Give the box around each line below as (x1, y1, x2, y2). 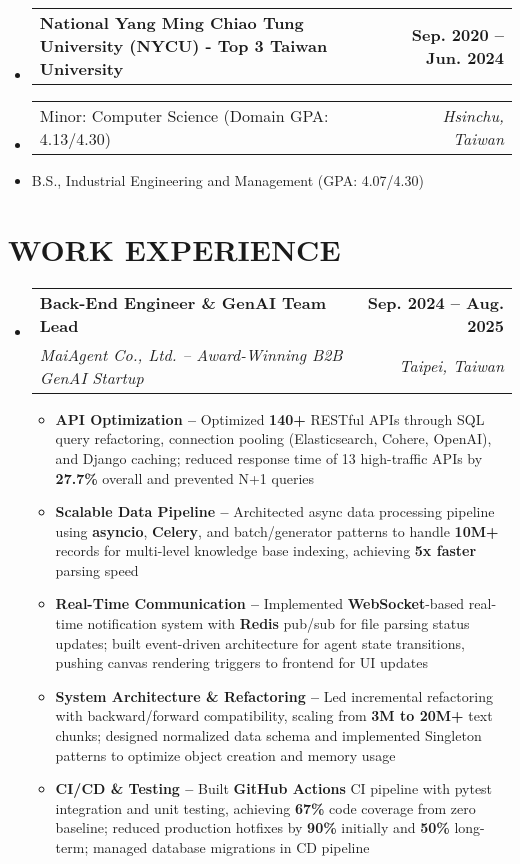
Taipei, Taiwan (399, 354, 504, 378)
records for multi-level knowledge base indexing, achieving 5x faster (55, 540, 477, 561)
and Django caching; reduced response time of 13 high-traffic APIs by (55, 447, 483, 468)
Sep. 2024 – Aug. (367, 290, 504, 314)
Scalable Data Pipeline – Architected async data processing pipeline (55, 501, 495, 522)
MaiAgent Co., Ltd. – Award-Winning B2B (39, 342, 343, 366)
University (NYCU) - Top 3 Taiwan (39, 34, 328, 57)
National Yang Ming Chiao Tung (39, 11, 304, 34)
